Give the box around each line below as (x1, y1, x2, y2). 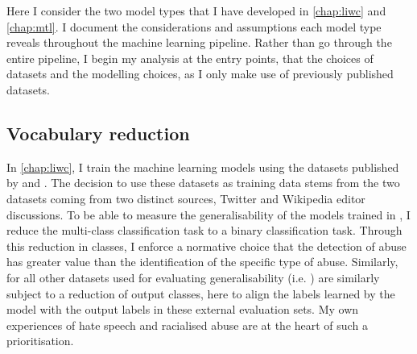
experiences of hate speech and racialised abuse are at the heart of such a (6, 316, 368, 333)
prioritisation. (6, 332, 74, 349)
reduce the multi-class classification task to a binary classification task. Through (6, 222, 403, 239)
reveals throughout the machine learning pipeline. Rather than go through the (6, 34, 392, 51)
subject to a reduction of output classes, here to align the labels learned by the (6, 285, 395, 302)
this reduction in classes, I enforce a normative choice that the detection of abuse (6, 237, 407, 254)
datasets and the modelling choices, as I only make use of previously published (6, 65, 394, 82)
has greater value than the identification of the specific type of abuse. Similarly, (6, 253, 398, 270)
